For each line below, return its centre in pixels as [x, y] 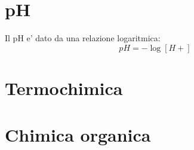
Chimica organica [78, 135]
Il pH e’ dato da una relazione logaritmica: [83, 38]
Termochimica [64, 88]
